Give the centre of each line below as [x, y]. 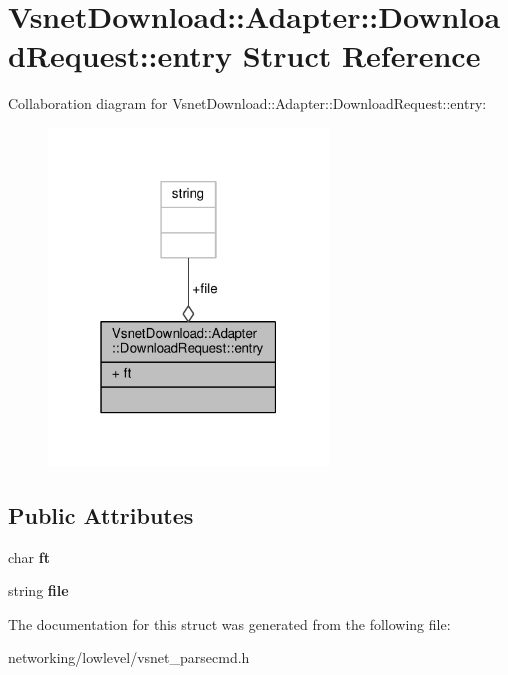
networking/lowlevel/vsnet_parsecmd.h [129, 657]
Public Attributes [101, 514]
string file [38, 590]
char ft [29, 556]
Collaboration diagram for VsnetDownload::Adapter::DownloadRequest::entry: [247, 103]
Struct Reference [361, 55]
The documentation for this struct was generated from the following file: [229, 623]
